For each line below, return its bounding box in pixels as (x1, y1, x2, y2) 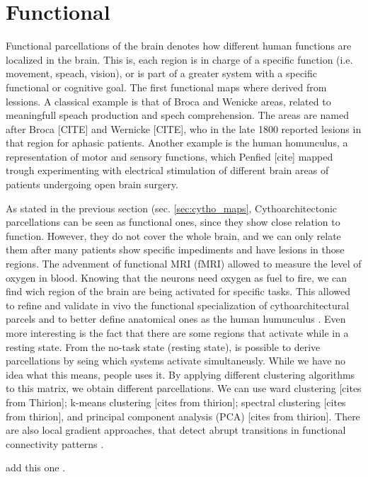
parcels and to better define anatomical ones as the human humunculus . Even (6, 311, 346, 326)
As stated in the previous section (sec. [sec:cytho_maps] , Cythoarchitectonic (6, 200, 338, 215)
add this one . (6, 460, 66, 475)
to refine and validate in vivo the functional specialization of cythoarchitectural (6, 297, 350, 312)
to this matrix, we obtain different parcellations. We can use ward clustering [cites (6, 381, 362, 396)
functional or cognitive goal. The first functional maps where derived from (6, 79, 327, 94)
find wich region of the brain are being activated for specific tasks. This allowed (6, 284, 350, 299)
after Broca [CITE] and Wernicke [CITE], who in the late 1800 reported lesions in (6, 121, 362, 136)
